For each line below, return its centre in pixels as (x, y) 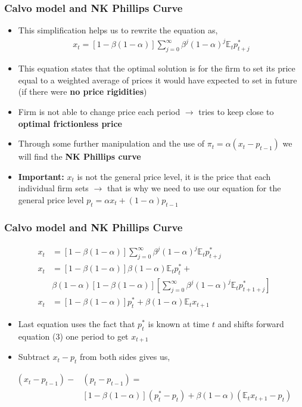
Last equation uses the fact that (77, 324)
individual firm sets (53, 188)
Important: (41, 176)
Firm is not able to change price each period (99, 111)
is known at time (179, 324)
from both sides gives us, (125, 357)
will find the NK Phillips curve (80, 156)
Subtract (34, 357)
